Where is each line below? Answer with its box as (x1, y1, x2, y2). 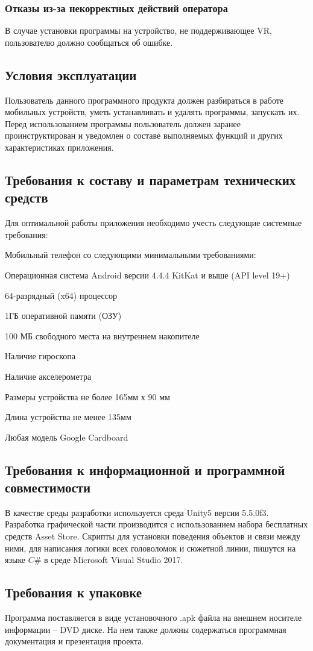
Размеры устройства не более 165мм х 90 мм (5, 390, 170, 403)
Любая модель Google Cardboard (5, 430, 128, 443)
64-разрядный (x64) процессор (5, 289, 117, 301)
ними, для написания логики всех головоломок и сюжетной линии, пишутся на (5, 541, 296, 554)
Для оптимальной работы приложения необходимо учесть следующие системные (5, 216, 302, 229)
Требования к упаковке (5, 583, 142, 602)
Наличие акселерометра (5, 370, 92, 382)
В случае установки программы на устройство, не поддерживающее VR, (5, 24, 272, 37)
